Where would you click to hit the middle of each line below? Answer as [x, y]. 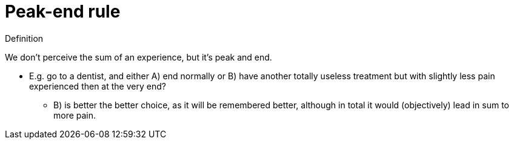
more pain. [75, 115]
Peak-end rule [63, 11]
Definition [24, 38]
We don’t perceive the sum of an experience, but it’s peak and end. [139, 57]
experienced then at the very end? [98, 86]
